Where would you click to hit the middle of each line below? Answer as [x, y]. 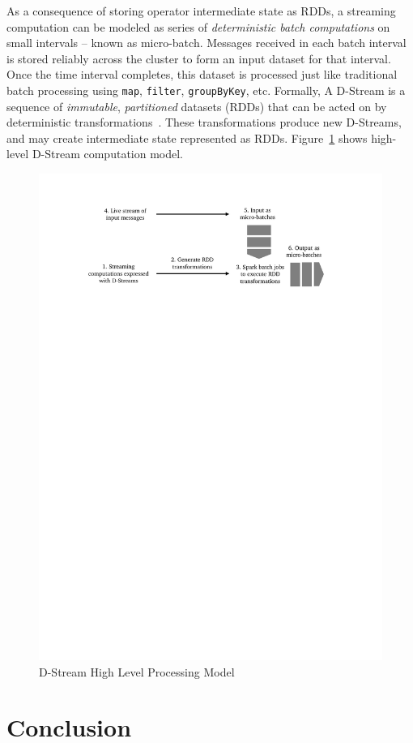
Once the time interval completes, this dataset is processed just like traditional [202, 74]
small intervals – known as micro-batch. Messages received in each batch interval [206, 43]
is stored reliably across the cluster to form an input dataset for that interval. [199, 58]
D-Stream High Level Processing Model [137, 671]
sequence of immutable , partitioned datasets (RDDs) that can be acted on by [197, 106]
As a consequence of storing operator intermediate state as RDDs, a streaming [201, 11]
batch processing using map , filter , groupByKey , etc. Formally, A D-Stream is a [206, 90]
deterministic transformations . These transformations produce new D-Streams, [204, 122]
